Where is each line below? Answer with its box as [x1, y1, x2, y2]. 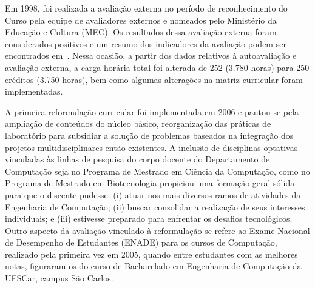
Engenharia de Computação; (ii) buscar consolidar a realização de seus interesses [5, 200, 305, 213]
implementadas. [5, 85, 63, 98]
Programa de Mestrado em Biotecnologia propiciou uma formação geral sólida [5, 176, 295, 189]
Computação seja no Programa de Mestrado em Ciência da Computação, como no [5, 164, 310, 177]
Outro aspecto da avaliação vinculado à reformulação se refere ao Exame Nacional [5, 224, 310, 236]
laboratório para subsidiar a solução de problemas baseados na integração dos [5, 129, 294, 141]
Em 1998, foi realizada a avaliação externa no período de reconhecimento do [5, 2, 288, 14]
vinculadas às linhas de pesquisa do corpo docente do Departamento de [5, 153, 270, 166]
